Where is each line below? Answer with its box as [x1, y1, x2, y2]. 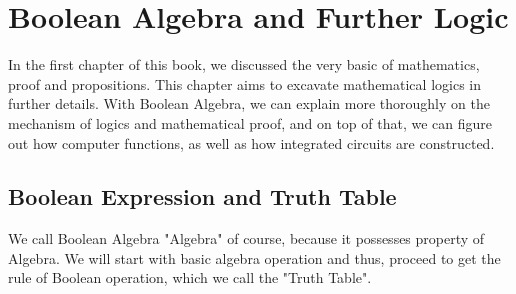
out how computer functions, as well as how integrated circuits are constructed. [8, 132, 495, 153]
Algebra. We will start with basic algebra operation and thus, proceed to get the [8, 247, 501, 268]
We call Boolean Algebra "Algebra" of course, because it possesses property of [8, 228, 485, 249]
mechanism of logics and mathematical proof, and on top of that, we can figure [8, 112, 493, 133]
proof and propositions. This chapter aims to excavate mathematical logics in [8, 73, 481, 94]
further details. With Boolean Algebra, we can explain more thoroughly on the [8, 93, 490, 114]
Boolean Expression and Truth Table [8, 181, 397, 212]
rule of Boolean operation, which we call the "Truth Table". [8, 267, 372, 288]
